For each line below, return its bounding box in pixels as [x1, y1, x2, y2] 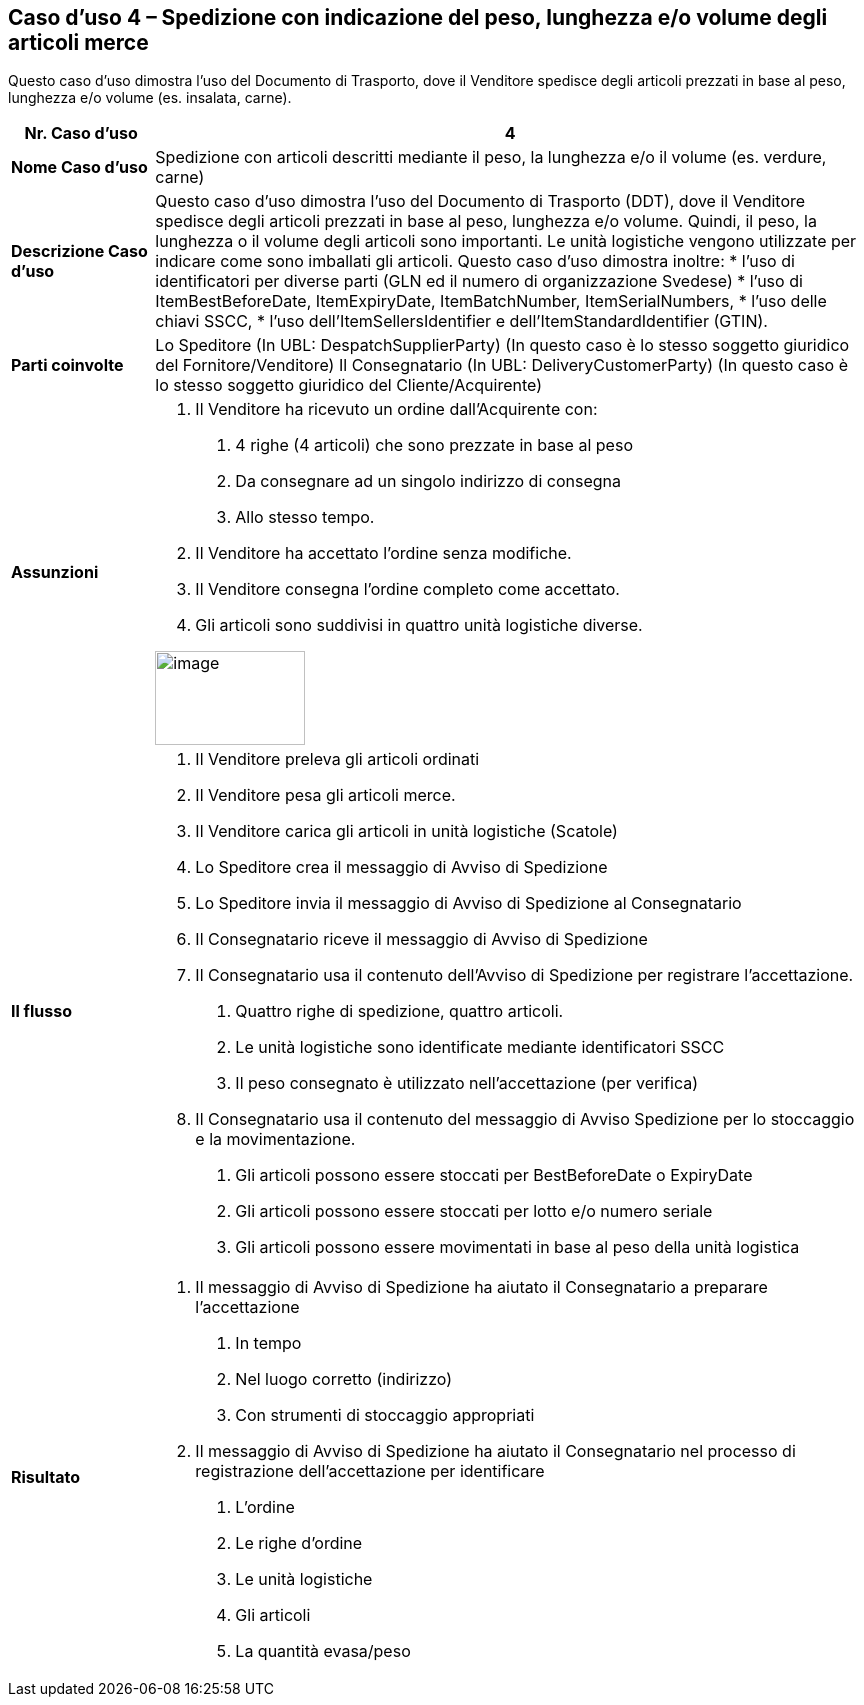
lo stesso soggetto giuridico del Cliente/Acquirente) [155, 375, 543, 396]
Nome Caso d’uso [11, 157, 148, 178]
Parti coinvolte [11, 355, 124, 376]
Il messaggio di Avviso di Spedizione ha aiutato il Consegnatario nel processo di [195, 1441, 796, 1462]
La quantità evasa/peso [235, 1641, 411, 1662]
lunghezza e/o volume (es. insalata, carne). [8, 89, 292, 107]
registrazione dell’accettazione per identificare [195, 1461, 545, 1482]
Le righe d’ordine [235, 1533, 363, 1554]
